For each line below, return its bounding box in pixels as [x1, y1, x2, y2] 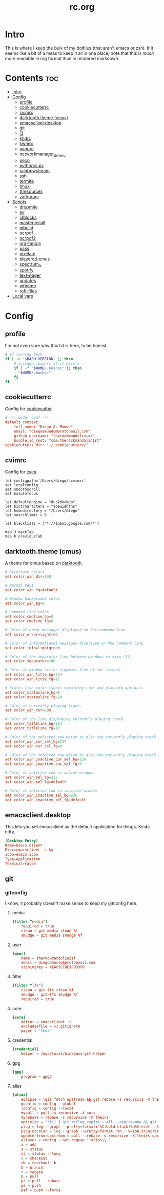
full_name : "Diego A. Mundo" [14, 424, 73, 430]
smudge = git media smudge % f [21, 933, 82, 938]
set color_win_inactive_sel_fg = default [5, 797, 86, 802]
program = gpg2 [21, 1074, 52, 1079]
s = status [21, 1147, 43, 1152]
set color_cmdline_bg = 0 [5, 614, 54, 619]
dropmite [19, 204, 38, 210]
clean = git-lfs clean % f [21, 988, 74, 992]
